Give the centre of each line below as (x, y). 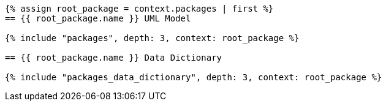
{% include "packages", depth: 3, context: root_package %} (152, 38)
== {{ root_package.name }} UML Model (98, 18)
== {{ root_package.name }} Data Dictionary (114, 58)
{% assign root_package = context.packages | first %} (139, 9)
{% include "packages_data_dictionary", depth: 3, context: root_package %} (194, 77)
